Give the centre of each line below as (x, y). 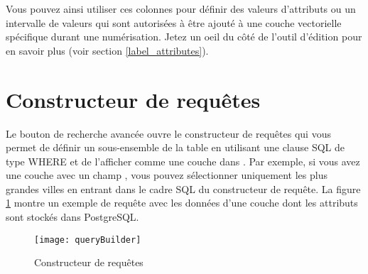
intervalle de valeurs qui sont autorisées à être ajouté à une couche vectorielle (174, 22)
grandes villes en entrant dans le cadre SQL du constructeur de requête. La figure (183, 188)
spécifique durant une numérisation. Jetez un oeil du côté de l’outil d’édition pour (184, 37)
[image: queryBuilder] (88, 240)
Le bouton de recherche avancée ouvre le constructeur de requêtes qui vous (168, 133)
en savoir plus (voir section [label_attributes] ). (107, 50)
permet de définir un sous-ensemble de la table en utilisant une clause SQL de (175, 147)
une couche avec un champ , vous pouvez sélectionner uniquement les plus (167, 175)
